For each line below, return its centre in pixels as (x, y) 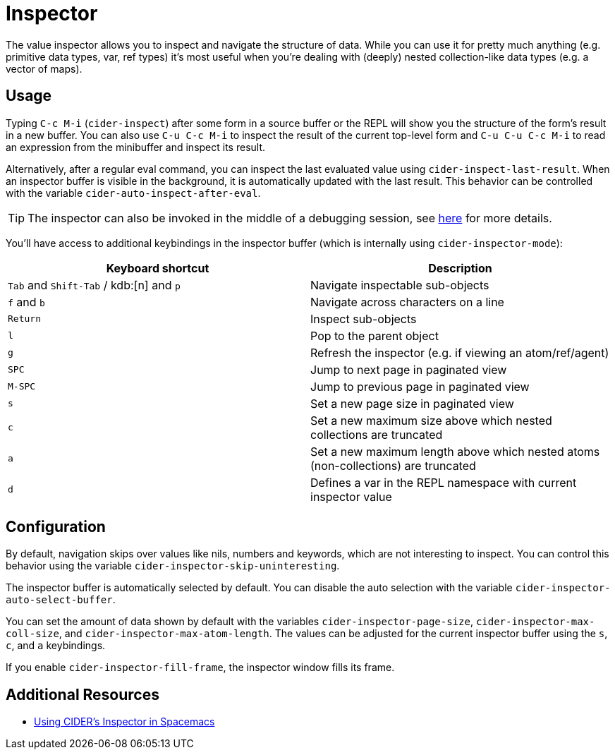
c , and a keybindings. (56, 646)
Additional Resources (83, 694)
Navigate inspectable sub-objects (400, 285)
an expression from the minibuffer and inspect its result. (136, 147)
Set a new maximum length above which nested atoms (455, 451)
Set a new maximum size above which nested (431, 420)
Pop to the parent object (375, 336)
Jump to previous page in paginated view (420, 386)
